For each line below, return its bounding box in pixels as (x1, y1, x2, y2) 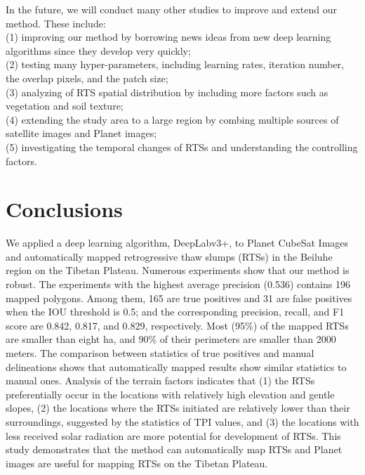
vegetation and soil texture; (6, 98, 124, 113)
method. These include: (6, 15, 106, 30)
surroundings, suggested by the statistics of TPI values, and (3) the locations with (6, 414, 359, 429)
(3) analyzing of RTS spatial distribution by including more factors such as (6, 84, 328, 99)
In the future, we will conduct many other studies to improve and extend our (6, 2, 338, 16)
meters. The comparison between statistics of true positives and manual (6, 346, 314, 360)
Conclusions (6, 195, 123, 223)
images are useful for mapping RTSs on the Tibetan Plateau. (6, 455, 268, 470)
